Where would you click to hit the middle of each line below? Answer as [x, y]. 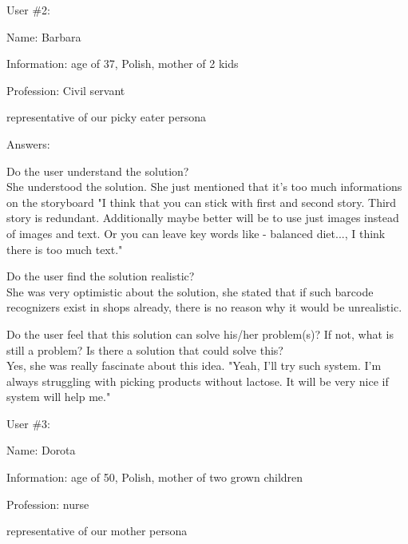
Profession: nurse [48, 504]
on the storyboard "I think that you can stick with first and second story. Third [202, 202]
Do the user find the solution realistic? [101, 276]
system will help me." [59, 397]
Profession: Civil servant [66, 90]
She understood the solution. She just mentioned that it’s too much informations [204, 187]
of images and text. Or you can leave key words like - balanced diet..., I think [196, 233]
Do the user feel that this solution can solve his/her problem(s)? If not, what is [200, 334]
